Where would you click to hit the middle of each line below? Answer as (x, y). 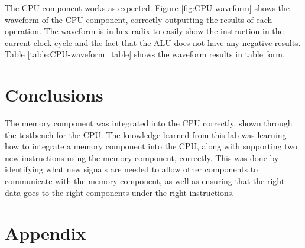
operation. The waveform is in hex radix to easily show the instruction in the (144, 31)
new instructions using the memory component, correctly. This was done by (142, 157)
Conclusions (54, 95)
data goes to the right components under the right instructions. (120, 192)
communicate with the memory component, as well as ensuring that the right (145, 181)
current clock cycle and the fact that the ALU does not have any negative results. (153, 42)
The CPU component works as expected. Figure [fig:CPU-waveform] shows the (147, 8)
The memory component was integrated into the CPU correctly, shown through (149, 123)
